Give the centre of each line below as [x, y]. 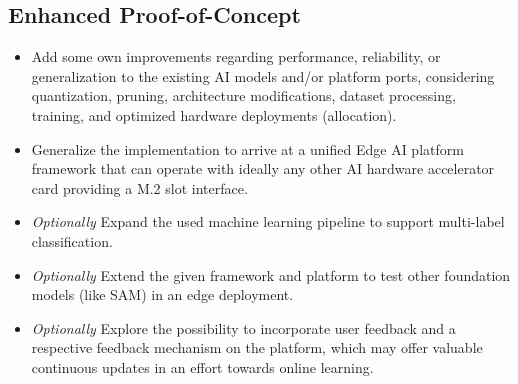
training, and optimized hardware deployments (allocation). [214, 114]
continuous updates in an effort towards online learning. [202, 366]
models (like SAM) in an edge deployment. [162, 294]
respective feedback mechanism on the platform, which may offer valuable [257, 347]
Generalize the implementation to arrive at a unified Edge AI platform [247, 148]
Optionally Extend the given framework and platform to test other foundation [271, 274]
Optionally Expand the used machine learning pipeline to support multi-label [268, 221]
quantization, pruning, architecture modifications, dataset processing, [243, 95]
